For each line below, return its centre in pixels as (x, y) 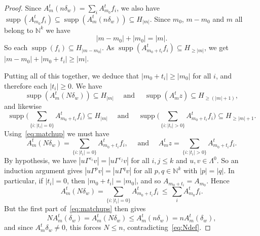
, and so (149, 181)
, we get (216, 47)
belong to (19, 30)
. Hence (218, 181)
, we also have (138, 8)
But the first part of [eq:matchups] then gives (75, 208)
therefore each (26, 85)
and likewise (23, 106)
